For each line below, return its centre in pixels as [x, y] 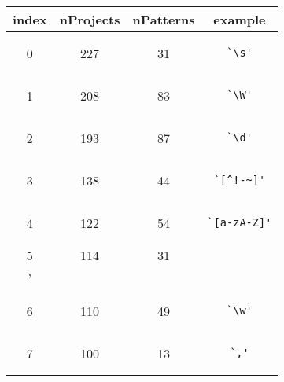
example [240, 19]
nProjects [90, 19]
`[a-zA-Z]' [240, 222]
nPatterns [164, 19]
